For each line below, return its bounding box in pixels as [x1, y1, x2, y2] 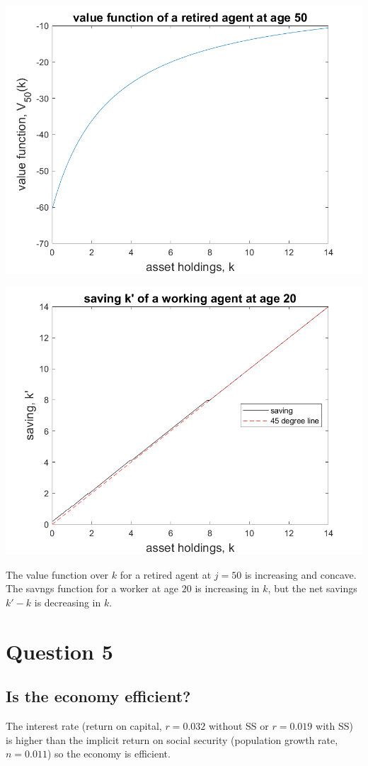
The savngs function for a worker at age [6, 581, 179, 596]
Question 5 [6, 636, 113, 665]
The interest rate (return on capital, [6, 718, 162, 733]
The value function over [6, 567, 109, 582]
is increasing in [195, 581, 260, 596]
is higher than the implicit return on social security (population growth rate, [6, 732, 338, 747]
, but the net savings [268, 581, 357, 596]
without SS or [208, 718, 269, 733]
